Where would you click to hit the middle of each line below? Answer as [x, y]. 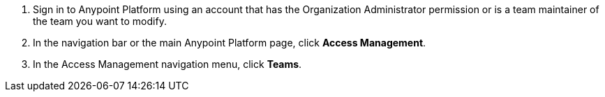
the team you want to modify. [100, 21]
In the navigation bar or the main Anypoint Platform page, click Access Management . [230, 43]
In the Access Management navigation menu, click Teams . [167, 64]
